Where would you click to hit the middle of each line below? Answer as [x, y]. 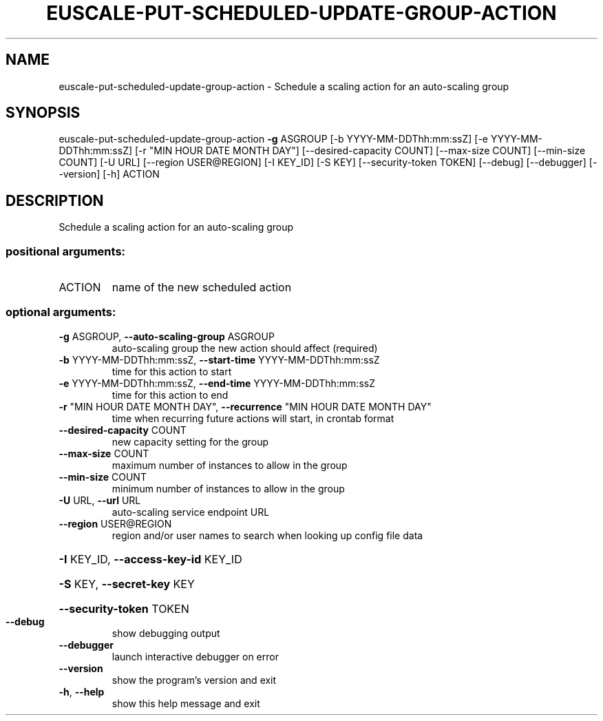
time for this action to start [172, 371]
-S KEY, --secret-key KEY [127, 584]
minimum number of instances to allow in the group [228, 488]
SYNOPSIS [43, 113]
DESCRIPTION [55, 200]
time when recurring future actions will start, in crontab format [253, 418]
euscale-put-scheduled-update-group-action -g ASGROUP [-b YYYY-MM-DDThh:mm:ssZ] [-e [274, 139]
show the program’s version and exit [194, 680]
